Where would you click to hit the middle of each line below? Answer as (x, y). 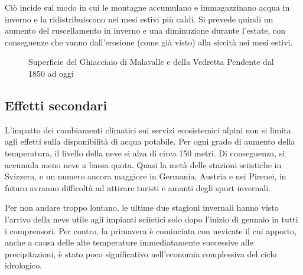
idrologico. (24, 265)
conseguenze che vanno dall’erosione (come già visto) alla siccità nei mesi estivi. (149, 42)
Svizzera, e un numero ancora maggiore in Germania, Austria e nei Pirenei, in (146, 176)
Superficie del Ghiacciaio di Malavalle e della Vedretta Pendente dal (151, 62)
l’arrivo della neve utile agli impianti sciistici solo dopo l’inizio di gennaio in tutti (151, 219)
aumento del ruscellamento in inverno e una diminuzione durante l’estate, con (145, 30)
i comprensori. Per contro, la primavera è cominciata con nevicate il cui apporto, (151, 230)
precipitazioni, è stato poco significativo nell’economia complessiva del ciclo (141, 253)
